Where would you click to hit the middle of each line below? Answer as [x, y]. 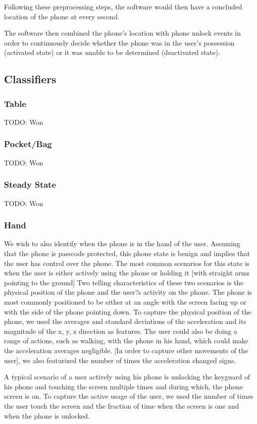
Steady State [30, 185]
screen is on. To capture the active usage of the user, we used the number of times [129, 396]
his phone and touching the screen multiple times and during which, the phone [124, 386]
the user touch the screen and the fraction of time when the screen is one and [122, 405]
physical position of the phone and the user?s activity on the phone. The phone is [128, 292]
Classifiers [30, 79]
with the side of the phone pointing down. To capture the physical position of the [128, 311]
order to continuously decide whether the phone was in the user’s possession [119, 42]
